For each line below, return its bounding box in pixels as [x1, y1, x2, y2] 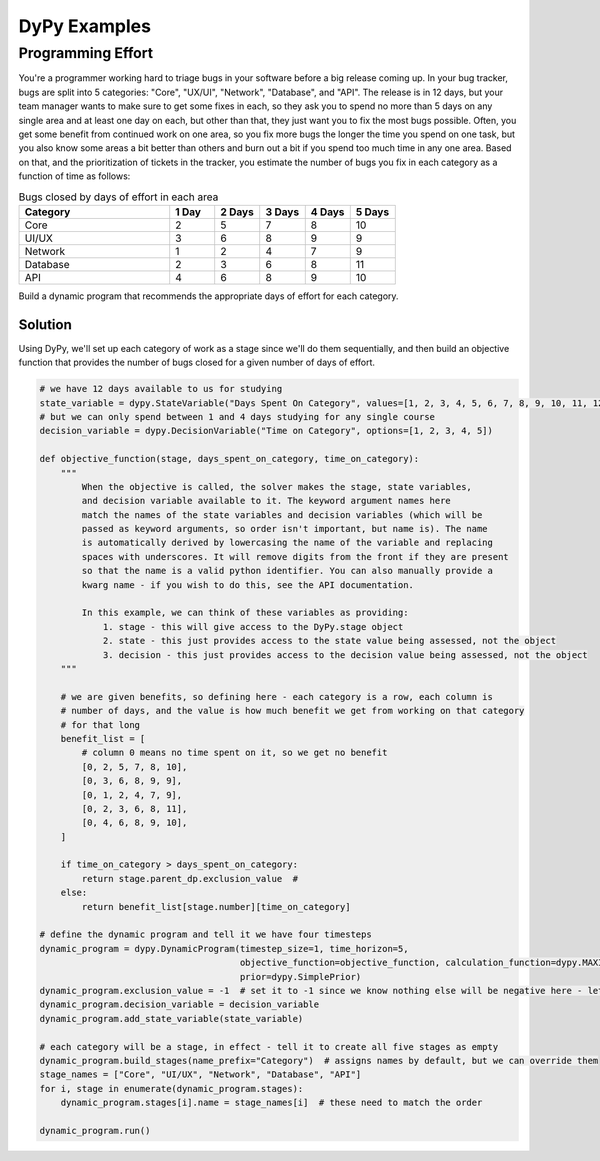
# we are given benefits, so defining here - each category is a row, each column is [60, 691, 494, 702]
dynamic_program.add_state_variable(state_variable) [39, 1013, 304, 1024]
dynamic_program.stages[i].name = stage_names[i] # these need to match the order [60, 1097, 483, 1109]
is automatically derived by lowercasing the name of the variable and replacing [81, 537, 494, 549]
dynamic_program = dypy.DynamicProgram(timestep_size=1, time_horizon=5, [39, 943, 409, 954]
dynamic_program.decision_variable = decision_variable [39, 999, 320, 1010]
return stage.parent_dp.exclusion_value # [81, 873, 299, 884]
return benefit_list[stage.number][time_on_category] [81, 901, 351, 912]
